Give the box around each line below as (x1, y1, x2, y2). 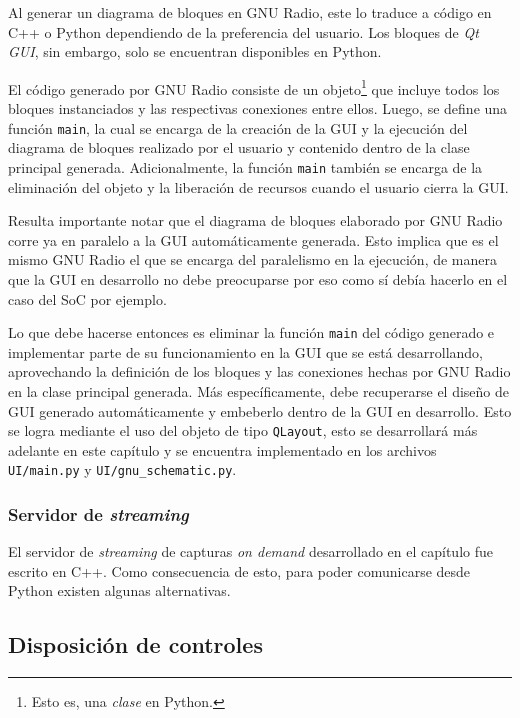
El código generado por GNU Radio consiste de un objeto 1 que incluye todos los (8, 75, 500, 99)
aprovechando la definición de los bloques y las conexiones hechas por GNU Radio (8, 361, 511, 382)
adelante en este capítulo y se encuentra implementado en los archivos (8, 439, 437, 460)
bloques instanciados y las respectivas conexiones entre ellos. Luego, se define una (8, 98, 508, 119)
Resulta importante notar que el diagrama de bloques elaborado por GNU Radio (8, 210, 503, 231)
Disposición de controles (8, 629, 263, 660)
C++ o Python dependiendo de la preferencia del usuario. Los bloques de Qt (8, 21, 479, 42)
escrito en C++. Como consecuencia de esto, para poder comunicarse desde (8, 560, 471, 581)
